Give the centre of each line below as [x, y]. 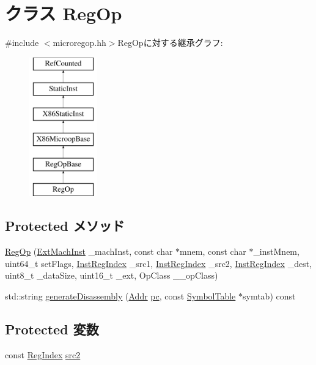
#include [22, 43]
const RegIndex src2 [43, 354]
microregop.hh [79, 43]
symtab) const [269, 296]
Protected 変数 [52, 329]
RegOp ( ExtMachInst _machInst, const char [89, 251]
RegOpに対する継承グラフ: [170, 43]
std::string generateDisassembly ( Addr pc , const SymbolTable [120, 296]
